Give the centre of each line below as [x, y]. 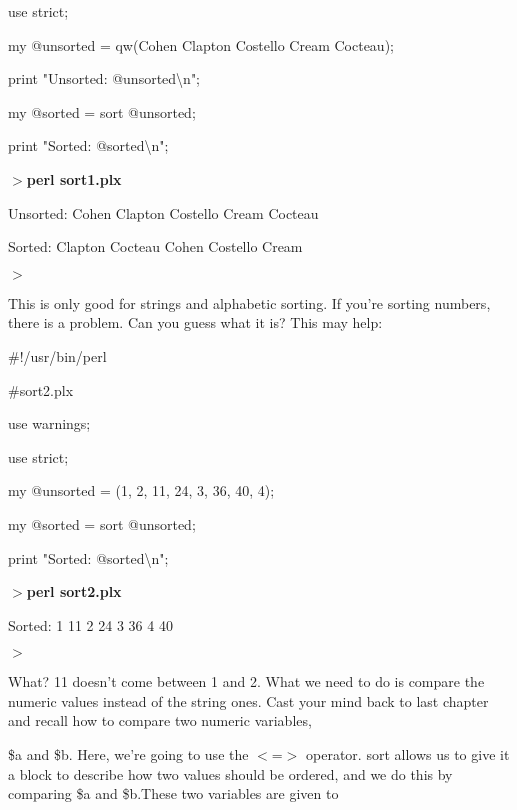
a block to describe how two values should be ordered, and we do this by [230, 773]
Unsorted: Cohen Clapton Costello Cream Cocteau [163, 212]
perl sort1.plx [74, 178]
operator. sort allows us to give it [408, 754]
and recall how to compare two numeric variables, [160, 720]
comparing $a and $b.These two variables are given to [173, 793]
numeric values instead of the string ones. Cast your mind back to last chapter [248, 700]
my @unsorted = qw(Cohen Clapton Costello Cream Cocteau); [201, 44]
